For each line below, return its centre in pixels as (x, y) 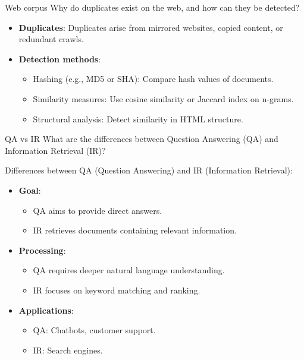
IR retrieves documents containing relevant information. (135, 230)
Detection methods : (60, 59)
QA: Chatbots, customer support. (94, 330)
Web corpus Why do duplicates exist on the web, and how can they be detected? (152, 7)
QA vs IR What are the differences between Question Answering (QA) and (142, 139)
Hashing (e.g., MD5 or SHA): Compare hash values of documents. (153, 79)
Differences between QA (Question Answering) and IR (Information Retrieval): (149, 170)
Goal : (30, 190)
